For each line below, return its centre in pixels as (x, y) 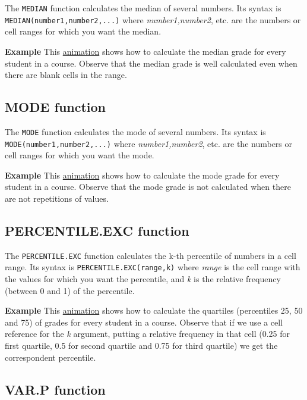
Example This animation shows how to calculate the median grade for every (145, 51)
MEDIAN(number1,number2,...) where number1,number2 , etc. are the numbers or (153, 19)
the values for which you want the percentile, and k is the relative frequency (143, 279)
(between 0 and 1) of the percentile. (70, 290)
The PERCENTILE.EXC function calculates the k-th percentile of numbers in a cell (151, 255)
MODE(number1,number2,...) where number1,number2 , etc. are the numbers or (149, 143)
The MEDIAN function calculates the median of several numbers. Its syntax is (143, 8)
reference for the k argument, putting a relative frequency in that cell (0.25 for (148, 334)
